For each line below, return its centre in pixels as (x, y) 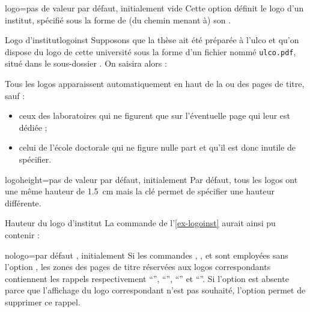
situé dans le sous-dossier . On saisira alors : (86, 63)
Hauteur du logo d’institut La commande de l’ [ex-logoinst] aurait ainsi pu (140, 223)
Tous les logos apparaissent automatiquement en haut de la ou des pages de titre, (155, 84)
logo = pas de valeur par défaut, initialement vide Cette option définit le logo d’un (154, 8)
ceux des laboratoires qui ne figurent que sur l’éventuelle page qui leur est (155, 115)
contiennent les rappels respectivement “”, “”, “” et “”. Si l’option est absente (147, 278)
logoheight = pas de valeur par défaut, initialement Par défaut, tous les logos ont (151, 179)
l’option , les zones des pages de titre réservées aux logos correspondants (138, 267)
